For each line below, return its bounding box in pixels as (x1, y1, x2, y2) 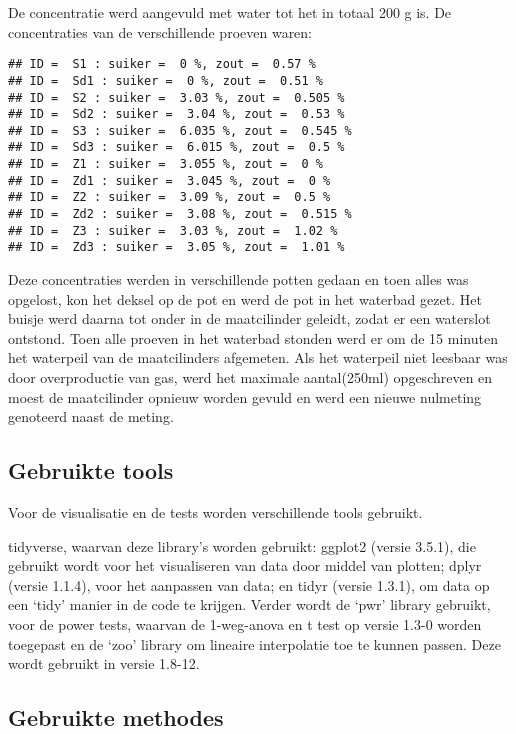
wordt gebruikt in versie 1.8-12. (8, 653, 200, 674)
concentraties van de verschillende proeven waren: (8, 21, 313, 42)
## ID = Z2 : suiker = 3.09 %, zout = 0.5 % (8, 190, 331, 205)
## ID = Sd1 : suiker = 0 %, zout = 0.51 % (8, 73, 323, 88)
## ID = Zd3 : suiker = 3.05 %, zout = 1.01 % (8, 240, 345, 255)
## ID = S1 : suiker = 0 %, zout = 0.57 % (8, 57, 316, 72)
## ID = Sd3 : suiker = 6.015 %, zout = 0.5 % (8, 140, 345, 155)
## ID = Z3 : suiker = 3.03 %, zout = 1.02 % (8, 223, 338, 238)
